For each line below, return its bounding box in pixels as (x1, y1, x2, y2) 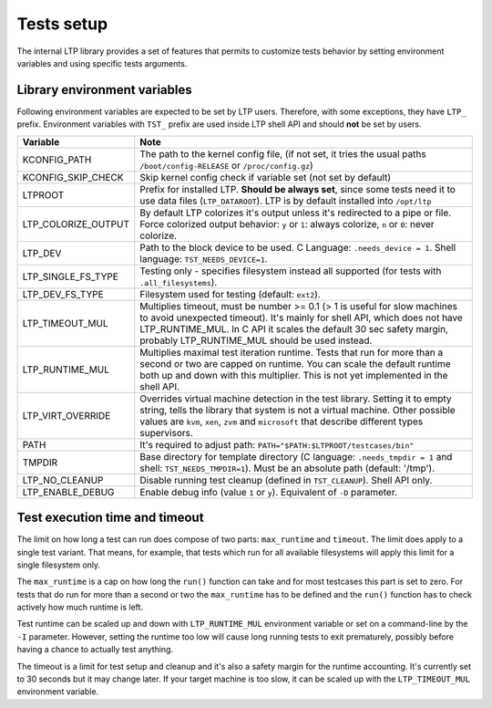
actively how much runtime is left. (16, 602, 144, 613)
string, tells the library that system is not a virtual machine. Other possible (139, 403, 456, 416)
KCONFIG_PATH (22, 153, 92, 166)
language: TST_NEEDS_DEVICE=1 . (139, 252, 268, 265)
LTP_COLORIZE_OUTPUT (22, 217, 130, 230)
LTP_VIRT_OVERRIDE (22, 409, 111, 422)
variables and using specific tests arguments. (16, 57, 188, 68)
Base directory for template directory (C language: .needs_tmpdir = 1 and (139, 450, 453, 463)
